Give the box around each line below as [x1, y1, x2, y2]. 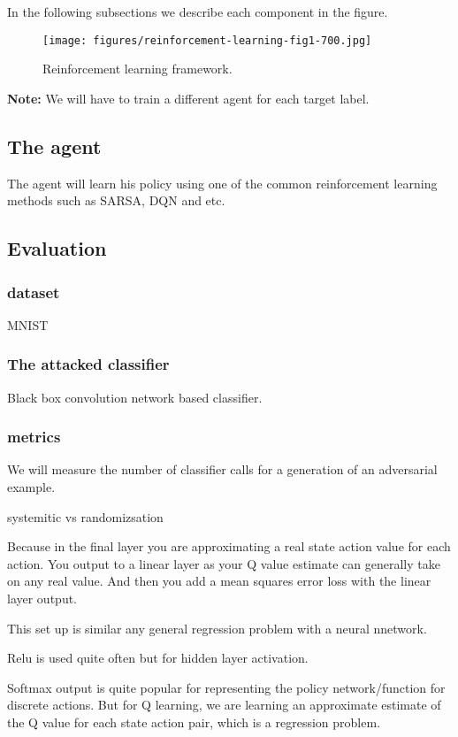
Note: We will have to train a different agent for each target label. [7, 88, 370, 107]
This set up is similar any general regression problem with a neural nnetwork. [7, 618, 427, 637]
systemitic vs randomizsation [7, 507, 164, 526]
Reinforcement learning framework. [42, 59, 233, 78]
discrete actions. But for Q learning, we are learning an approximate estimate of [7, 695, 441, 714]
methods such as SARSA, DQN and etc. [7, 191, 225, 210]
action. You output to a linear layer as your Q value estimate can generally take [7, 554, 440, 572]
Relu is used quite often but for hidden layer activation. [7, 649, 309, 667]
